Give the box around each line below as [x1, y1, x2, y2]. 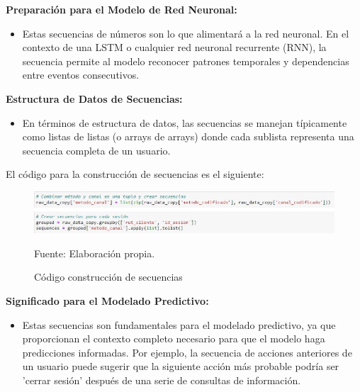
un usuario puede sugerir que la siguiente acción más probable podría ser [22, 359, 339, 374]
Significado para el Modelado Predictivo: [6, 293, 209, 308]
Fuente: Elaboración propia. [34, 245, 155, 260]
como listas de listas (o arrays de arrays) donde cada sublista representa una [22, 129, 354, 144]
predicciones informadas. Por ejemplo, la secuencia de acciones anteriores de [22, 345, 352, 359]
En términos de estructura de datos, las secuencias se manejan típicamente [22, 115, 347, 130]
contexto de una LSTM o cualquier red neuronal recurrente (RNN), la [22, 40, 327, 55]
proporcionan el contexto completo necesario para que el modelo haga [22, 331, 325, 346]
